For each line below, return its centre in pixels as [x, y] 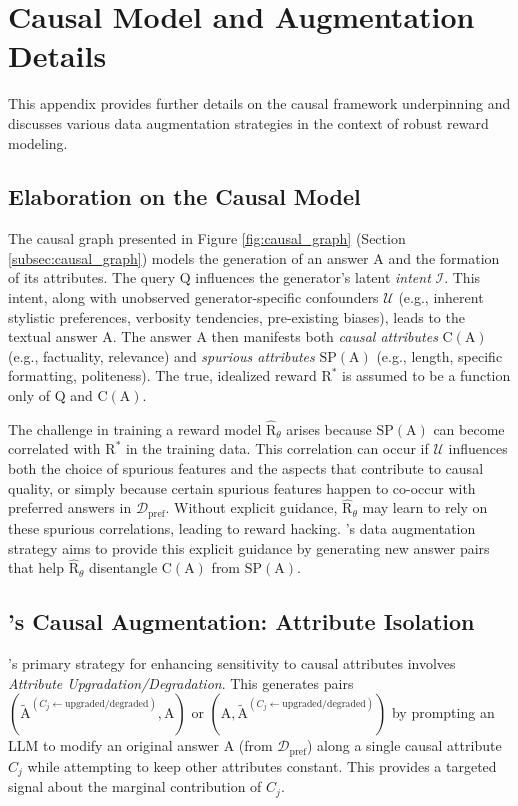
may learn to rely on [425, 507]
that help [36, 567]
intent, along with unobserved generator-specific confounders [193, 297]
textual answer [53, 336]
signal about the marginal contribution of [135, 786]
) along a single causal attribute [404, 745]
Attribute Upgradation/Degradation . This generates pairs [181, 682]
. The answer [152, 336]
